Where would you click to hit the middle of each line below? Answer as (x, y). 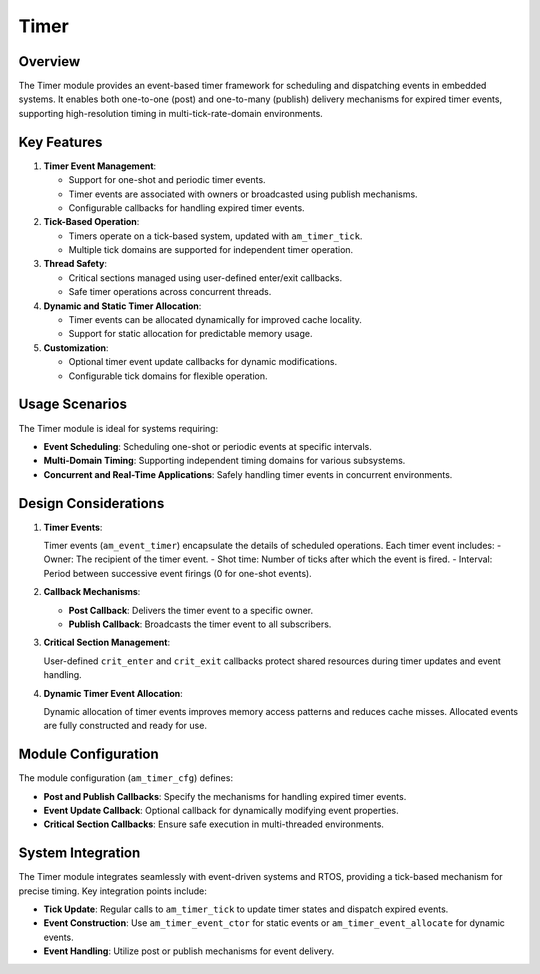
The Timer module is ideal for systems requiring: (118, 428)
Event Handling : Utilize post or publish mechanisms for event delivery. (189, 951)
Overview (49, 61)
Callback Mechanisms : (92, 592)
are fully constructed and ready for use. (125, 726)
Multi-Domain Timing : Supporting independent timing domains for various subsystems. (224, 461)
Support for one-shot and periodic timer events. (167, 180)
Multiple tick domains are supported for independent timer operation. (211, 250)
